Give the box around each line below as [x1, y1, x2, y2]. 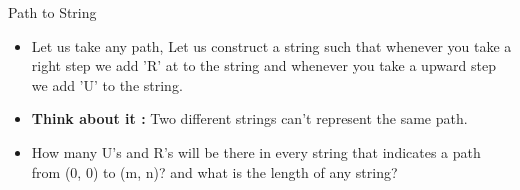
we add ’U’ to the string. [31, 74, 183, 95]
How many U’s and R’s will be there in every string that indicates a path [31, 141, 481, 162]
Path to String [8, 2, 97, 22]
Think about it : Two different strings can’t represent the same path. [31, 108, 468, 129]
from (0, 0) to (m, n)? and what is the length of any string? [31, 161, 398, 182]
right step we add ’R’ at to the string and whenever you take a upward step [31, 55, 496, 76]
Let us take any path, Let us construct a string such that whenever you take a [31, 35, 512, 56]
